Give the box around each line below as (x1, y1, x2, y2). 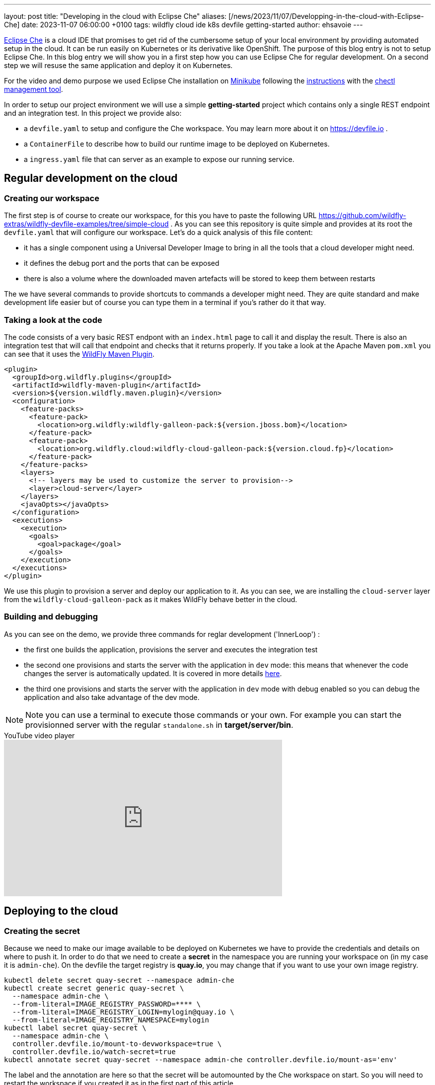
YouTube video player (4, 731, 75, 740)
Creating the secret (4, 926, 80, 936)
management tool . (4, 85, 63, 93)
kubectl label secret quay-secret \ (4, 1023, 146, 1032)
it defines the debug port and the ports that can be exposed (24, 259, 219, 268)
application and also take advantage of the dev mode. (24, 693, 200, 701)
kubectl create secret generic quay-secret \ (4, 984, 184, 992)
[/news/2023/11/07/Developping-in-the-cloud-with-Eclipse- (228, 12, 424, 20)
